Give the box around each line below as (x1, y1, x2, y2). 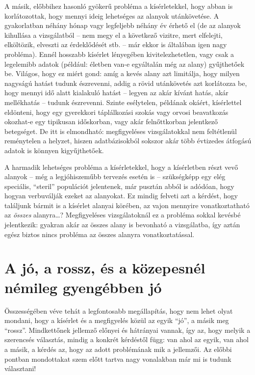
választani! (4, 363, 36, 374)
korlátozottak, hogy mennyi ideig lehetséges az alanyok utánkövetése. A (4, 10, 219, 21)
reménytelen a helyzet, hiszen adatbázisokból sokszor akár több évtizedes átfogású (4, 135, 252, 146)
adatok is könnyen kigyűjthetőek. (4, 145, 104, 155)
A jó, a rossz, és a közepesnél (4, 258, 205, 278)
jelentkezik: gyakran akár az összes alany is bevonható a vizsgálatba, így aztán (4, 219, 240, 230)
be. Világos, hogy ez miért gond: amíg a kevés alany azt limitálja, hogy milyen (4, 68, 240, 79)
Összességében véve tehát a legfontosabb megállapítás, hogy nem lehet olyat (4, 305, 233, 316)
